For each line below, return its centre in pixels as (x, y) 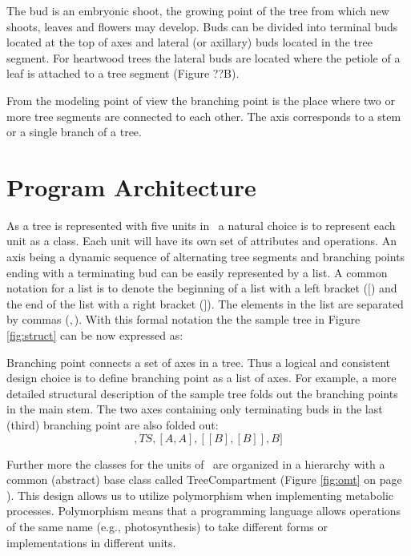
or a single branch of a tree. (74, 132)
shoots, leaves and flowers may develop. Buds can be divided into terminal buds (202, 26)
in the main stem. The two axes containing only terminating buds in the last (195, 409)
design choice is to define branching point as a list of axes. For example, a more (201, 378)
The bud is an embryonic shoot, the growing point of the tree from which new (198, 10)
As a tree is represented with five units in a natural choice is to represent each (201, 225)
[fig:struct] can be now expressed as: (95, 335)
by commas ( (38, 319)
